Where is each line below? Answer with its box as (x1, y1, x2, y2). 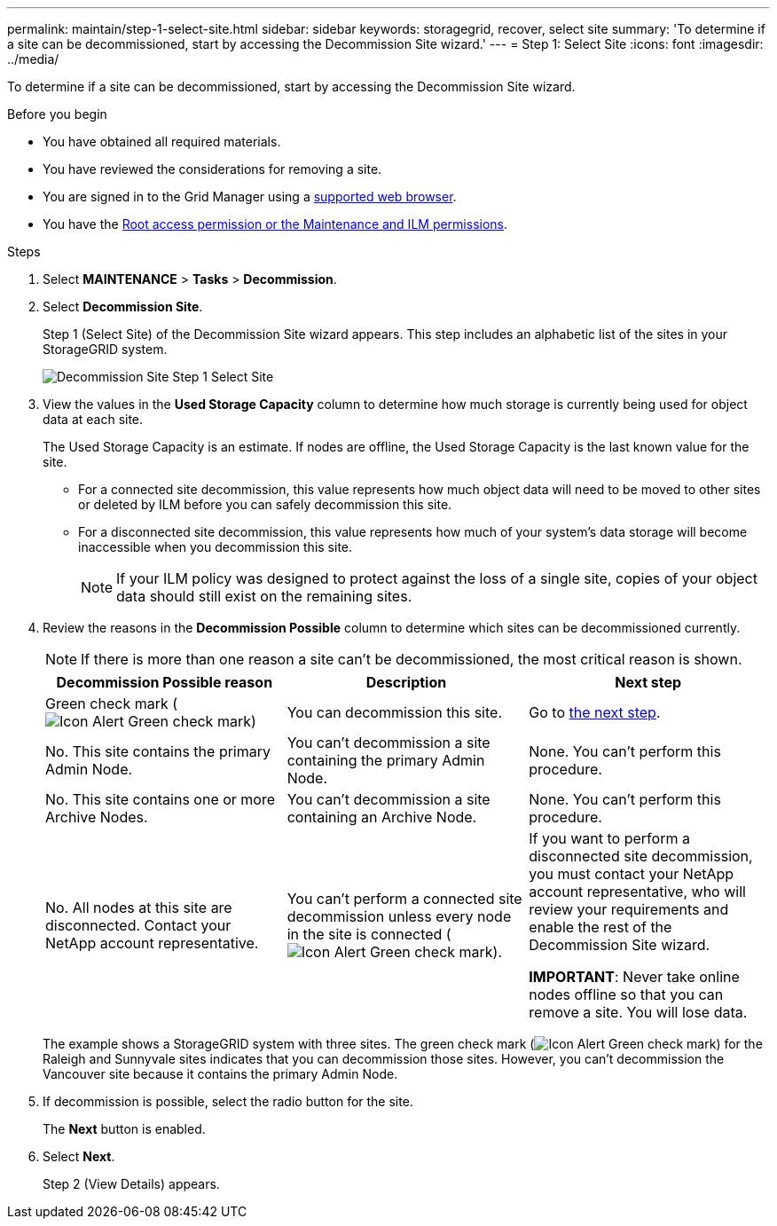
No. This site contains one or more (45, 790, 276, 808)
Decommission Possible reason (56, 673, 273, 691)
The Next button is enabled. (43, 1121, 206, 1136)
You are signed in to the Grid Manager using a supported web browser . (43, 189, 457, 204)
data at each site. (43, 412, 144, 427)
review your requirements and (529, 900, 729, 918)
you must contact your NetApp (529, 865, 734, 883)
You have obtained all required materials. (43, 134, 281, 149)
